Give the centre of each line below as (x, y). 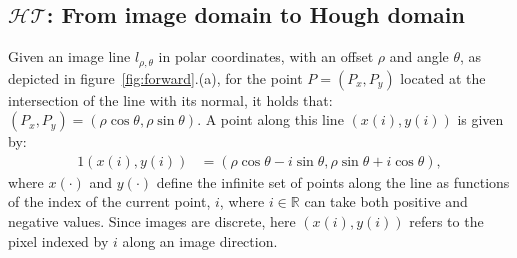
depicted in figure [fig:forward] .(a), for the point (155, 77)
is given (480, 119)
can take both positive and (386, 201)
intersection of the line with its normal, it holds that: (170, 99)
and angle (419, 56)
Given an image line (69, 56)
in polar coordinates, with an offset (266, 56)
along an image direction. (200, 240)
